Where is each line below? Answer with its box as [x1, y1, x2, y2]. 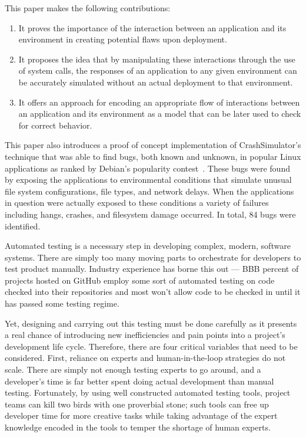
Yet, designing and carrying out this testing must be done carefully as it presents [5, 317, 297, 329]
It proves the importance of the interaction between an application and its [18, 21, 287, 34]
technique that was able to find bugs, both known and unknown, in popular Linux [5, 150, 301, 162]
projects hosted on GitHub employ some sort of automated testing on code [5, 274, 275, 286]
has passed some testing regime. [5, 297, 119, 310]
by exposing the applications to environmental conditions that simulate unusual [5, 173, 292, 186]
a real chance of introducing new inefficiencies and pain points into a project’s [5, 328, 285, 341]
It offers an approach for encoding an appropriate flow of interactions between [18, 96, 300, 108]
